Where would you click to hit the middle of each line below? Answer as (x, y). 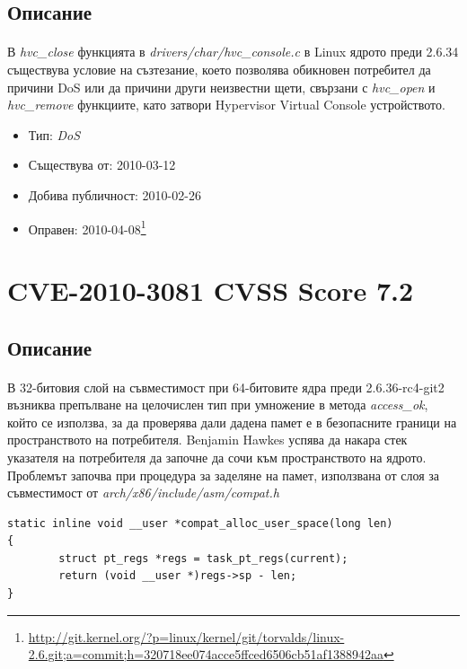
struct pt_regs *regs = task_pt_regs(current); (203, 558)
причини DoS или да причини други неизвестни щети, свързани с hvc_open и (221, 87)
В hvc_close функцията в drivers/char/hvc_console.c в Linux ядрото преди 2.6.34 (233, 52)
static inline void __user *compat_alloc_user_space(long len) (200, 523)
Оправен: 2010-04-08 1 (87, 227)
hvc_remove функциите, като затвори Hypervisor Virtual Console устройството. (226, 105)
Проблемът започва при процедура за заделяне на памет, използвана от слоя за (223, 475)
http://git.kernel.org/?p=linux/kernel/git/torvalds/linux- (186, 636)
